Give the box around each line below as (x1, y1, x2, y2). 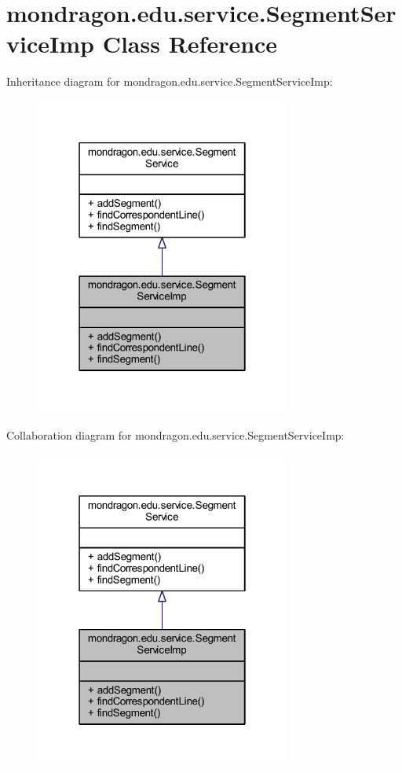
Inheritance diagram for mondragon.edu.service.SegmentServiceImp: (6, 73, 333, 90)
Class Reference (102, 28, 278, 60)
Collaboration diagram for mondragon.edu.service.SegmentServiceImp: (6, 426, 345, 443)
